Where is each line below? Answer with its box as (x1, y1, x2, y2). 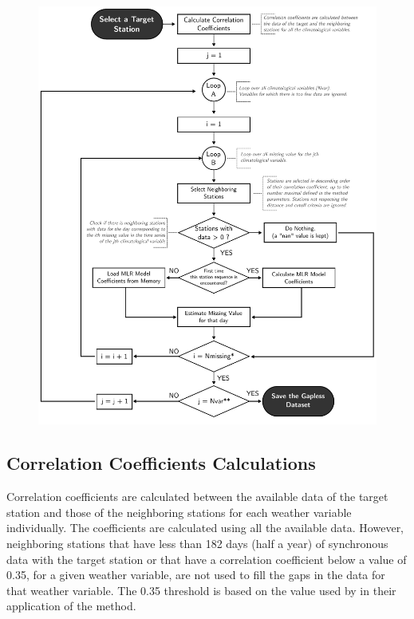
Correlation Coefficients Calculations (6, 451, 316, 475)
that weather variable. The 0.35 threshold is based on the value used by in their (6, 582, 396, 598)
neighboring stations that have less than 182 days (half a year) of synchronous (6, 534, 388, 551)
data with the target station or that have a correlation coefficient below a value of (6, 550, 407, 567)
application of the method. (6, 597, 136, 614)
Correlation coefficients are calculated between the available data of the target (6, 488, 388, 505)
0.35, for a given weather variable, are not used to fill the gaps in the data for (6, 566, 385, 583)
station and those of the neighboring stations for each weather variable (6, 503, 352, 520)
